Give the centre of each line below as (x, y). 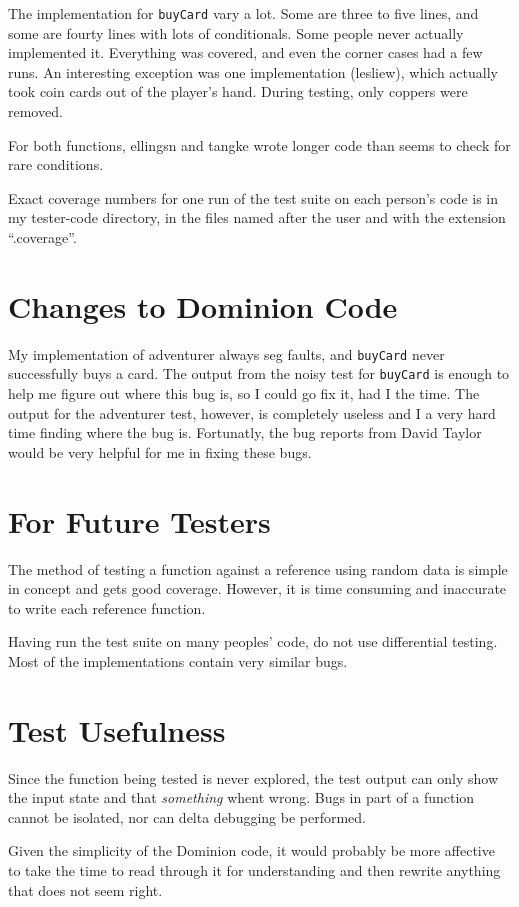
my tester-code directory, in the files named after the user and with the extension (257, 217)
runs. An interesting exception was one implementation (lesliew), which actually (253, 71)
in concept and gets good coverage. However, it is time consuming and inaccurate (257, 588)
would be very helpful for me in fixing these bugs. (160, 451)
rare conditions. (56, 164)
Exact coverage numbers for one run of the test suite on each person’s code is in (253, 197)
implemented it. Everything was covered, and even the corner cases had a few (245, 52)
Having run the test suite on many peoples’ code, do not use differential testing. (253, 641)
